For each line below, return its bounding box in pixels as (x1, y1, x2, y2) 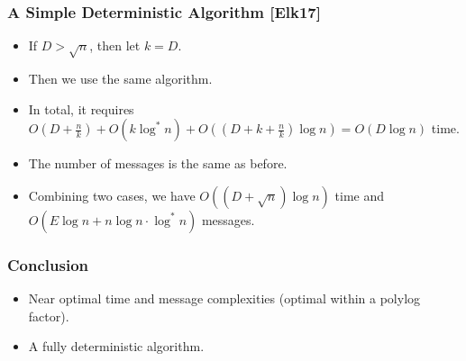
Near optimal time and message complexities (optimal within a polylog (28, 288, 421, 307)
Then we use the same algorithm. (28, 68, 213, 87)
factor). (28, 306, 69, 325)
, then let (89, 36, 141, 55)
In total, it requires (28, 99, 134, 118)
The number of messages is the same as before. (28, 154, 288, 173)
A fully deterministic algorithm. (28, 337, 205, 356)
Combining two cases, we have (28, 185, 196, 204)
